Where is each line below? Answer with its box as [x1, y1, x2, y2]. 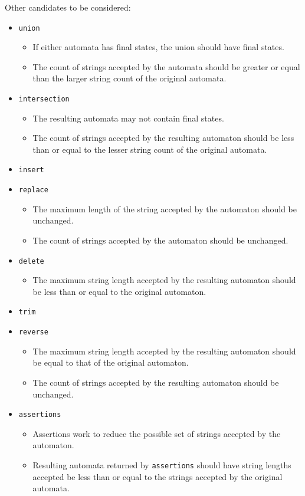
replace [18, 186, 48, 195]
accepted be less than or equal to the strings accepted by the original [32, 470, 283, 482]
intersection [18, 95, 70, 104]
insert [18, 166, 44, 175]
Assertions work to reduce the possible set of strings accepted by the [32, 427, 281, 439]
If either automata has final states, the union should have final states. [32, 41, 284, 53]
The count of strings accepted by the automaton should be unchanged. [32, 234, 288, 246]
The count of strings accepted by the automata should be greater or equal [32, 60, 300, 73]
